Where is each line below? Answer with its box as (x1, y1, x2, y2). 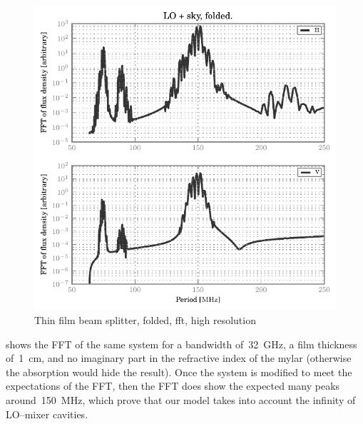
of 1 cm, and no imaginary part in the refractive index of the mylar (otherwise (6, 350, 352, 365)
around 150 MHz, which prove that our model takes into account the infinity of (6, 393, 356, 407)
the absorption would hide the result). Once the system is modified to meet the (6, 364, 352, 379)
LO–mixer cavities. (6, 406, 88, 421)
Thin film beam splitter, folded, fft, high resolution (34, 313, 256, 328)
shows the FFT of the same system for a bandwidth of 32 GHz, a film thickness (6, 336, 357, 351)
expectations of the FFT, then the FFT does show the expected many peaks (6, 378, 340, 393)
